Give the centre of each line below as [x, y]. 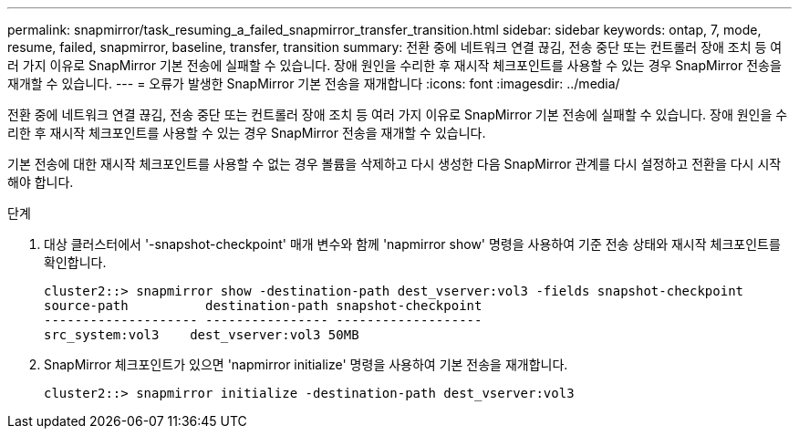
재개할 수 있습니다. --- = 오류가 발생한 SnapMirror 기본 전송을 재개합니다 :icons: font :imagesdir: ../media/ [314, 83]
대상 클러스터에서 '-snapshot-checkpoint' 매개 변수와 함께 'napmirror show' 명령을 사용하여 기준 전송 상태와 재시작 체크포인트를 [412, 244]
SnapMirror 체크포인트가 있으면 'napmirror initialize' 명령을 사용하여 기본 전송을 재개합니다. [306, 364]
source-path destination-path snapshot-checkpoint [263, 306]
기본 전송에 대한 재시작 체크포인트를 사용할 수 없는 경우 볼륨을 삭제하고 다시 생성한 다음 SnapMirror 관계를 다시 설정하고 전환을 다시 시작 [394, 164]
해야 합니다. [41, 182]
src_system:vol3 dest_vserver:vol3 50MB [202, 335]
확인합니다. [75, 262]
